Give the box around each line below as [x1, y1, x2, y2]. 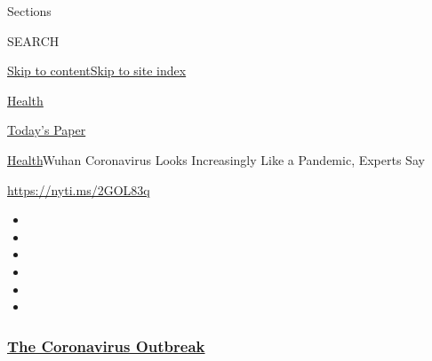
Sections [7, 2, 52, 20]
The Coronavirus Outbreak [7, 334, 205, 357]
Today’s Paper [7, 121, 86, 139]
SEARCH [7, 31, 60, 50]
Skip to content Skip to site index [7, 61, 187, 80]
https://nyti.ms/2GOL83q [7, 180, 150, 199]
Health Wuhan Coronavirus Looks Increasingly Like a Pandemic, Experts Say [7, 150, 425, 169]
